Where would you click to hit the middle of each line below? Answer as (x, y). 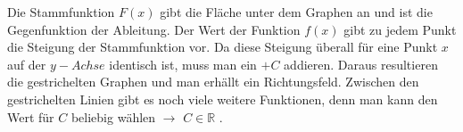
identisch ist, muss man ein (183, 64)
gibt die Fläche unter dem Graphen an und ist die (296, 12)
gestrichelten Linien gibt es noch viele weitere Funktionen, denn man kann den (223, 99)
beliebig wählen (113, 116)
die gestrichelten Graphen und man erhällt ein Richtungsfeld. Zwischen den (213, 82)
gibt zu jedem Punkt (400, 29)
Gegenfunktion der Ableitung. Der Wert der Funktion (154, 29)
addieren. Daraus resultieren (361, 64)
